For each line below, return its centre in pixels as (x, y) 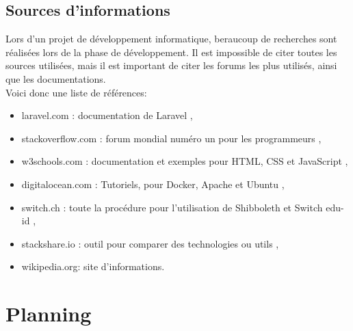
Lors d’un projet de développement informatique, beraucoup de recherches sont (171, 39)
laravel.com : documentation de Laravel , (107, 115)
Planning (49, 314)
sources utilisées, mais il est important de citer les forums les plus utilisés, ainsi (171, 65)
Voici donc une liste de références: (76, 92)
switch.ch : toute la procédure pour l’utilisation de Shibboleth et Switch (172, 207)
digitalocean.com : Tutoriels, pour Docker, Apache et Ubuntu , (153, 184)
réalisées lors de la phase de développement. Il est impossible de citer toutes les (171, 52)
